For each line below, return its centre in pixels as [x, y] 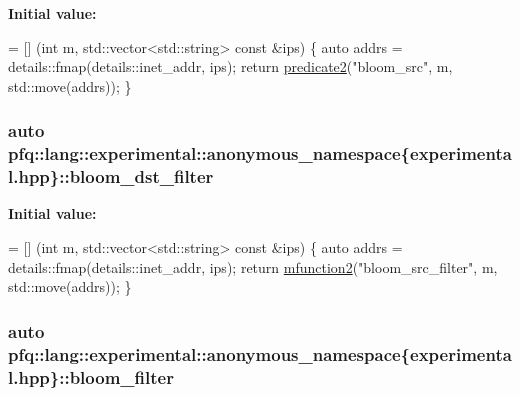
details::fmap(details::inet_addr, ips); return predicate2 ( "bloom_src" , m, [230, 66]
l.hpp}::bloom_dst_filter [111, 176]
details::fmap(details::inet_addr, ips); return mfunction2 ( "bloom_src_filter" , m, [253, 266]
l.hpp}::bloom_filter [91, 376]
